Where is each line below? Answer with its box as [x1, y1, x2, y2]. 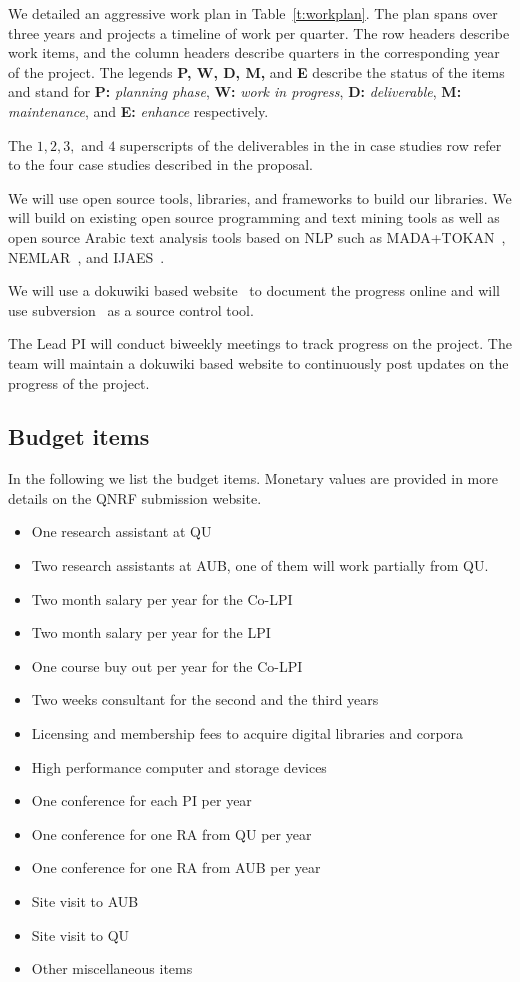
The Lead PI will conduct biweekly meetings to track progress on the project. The [8, 333, 512, 354]
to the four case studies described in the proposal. [8, 154, 314, 175]
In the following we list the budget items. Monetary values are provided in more [8, 468, 498, 489]
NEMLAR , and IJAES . [8, 246, 165, 267]
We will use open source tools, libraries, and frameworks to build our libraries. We [8, 187, 512, 208]
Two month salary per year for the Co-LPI [31, 588, 293, 609]
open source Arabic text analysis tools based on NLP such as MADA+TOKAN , [8, 226, 506, 247]
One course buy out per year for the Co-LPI [31, 655, 303, 676]
